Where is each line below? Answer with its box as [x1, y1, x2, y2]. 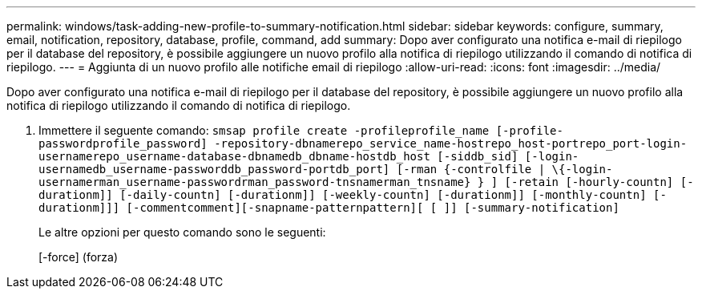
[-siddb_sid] [437, 150, 518, 163]
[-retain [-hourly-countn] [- [504, 176, 694, 188]
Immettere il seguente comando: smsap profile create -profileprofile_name [38, 123, 490, 137]
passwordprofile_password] [38, 137, 208, 150]
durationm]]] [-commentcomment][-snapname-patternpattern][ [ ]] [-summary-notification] [38, 201, 619, 214]
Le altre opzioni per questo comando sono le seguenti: [38, 225, 326, 239]
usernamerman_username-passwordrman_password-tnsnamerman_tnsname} [38, 176, 471, 188]
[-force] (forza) [38, 250, 119, 264]
